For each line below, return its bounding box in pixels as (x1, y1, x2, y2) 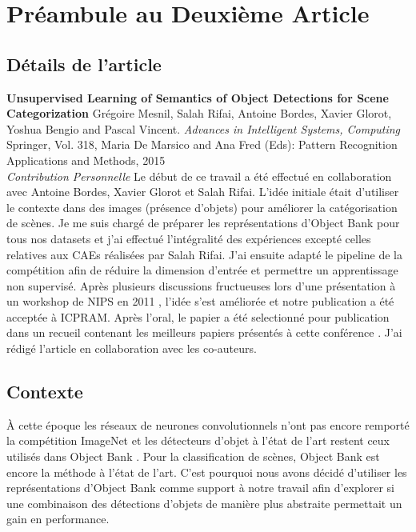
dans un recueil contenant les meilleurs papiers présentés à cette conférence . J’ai (6, 324, 402, 341)
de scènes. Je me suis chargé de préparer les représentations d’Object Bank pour (6, 214, 400, 231)
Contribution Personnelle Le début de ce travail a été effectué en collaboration (6, 167, 392, 184)
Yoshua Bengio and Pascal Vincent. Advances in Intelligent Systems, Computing (6, 120, 401, 137)
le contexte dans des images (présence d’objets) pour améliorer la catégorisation (6, 198, 398, 215)
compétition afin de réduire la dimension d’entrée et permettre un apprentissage (6, 262, 398, 278)
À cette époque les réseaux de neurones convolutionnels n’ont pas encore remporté (6, 416, 410, 433)
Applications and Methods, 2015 (6, 151, 166, 168)
